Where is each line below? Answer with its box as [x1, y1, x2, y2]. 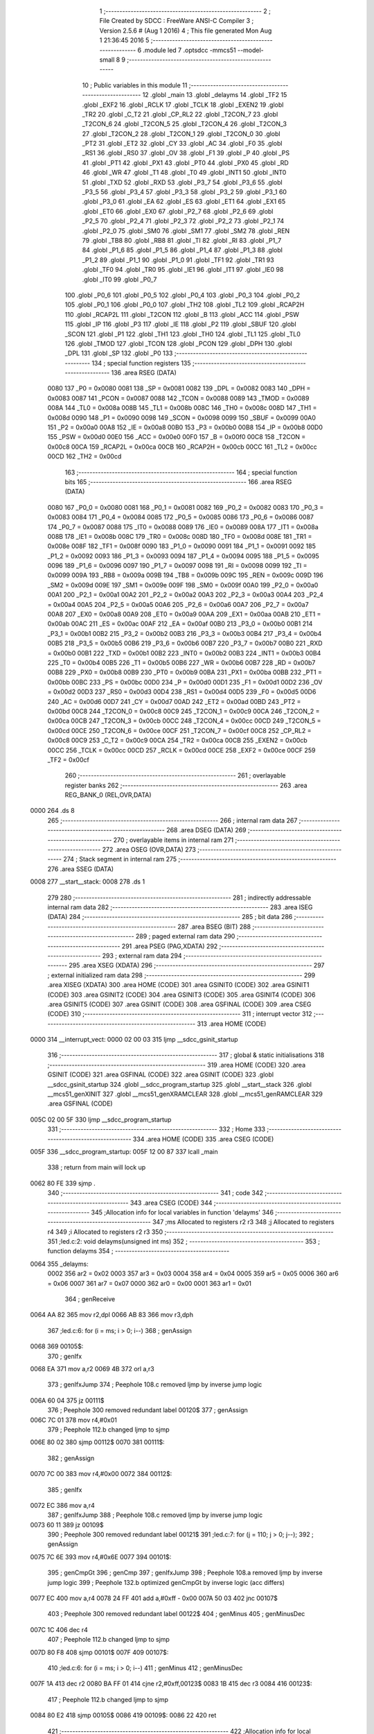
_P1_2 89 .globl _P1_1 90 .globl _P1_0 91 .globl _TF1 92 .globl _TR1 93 [82, 255, 274, 264]
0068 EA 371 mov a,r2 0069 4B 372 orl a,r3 [30, 1365, 155, 1373]
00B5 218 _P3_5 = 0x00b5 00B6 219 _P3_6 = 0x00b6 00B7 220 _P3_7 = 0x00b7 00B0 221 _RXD [47, 639, 323, 648]
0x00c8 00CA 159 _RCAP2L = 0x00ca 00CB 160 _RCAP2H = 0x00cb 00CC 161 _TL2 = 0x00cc [47, 443, 318, 451]
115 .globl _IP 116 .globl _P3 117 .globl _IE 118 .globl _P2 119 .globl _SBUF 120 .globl [64, 320, 297, 329]
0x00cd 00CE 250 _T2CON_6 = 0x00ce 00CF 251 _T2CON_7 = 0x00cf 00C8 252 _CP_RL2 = [47, 726, 312, 735]
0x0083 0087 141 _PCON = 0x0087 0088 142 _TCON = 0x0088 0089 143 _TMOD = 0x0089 [47, 394, 310, 402]
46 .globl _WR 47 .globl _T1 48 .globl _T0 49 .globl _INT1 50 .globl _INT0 [82, 169, 287, 177]
